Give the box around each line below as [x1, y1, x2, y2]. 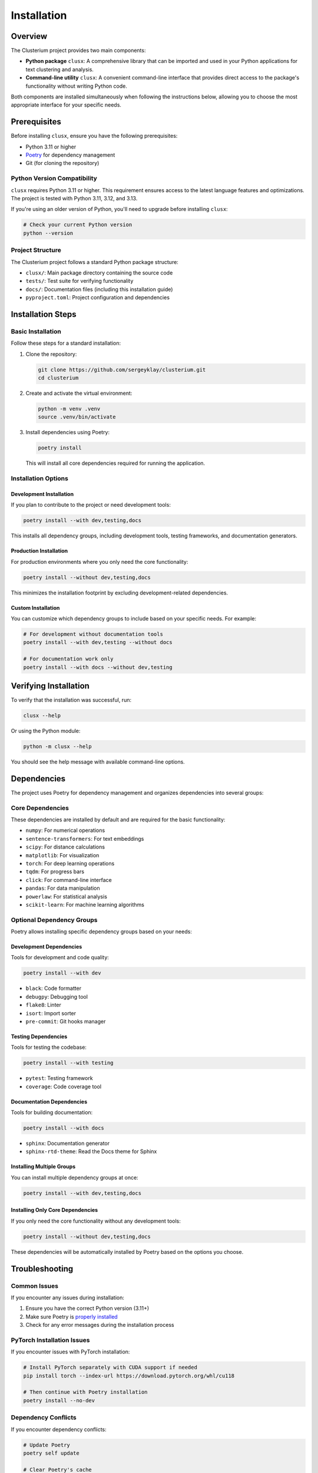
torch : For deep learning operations [25, 860, 115, 867]
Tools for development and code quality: [11, 954, 109, 961]
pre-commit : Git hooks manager [25, 1018, 106, 1025]
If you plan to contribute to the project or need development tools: [11, 501, 171, 508]
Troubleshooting [11, 1264, 74, 1274]
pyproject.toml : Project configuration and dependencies [25, 294, 170, 301]
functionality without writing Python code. [25, 82, 128, 90]
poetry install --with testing [23, 1059, 114, 1066]
